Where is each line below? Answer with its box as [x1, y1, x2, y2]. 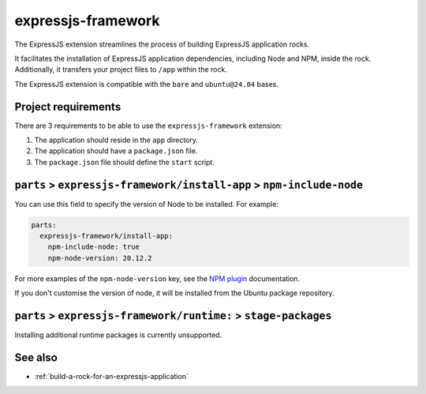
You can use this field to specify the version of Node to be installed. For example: [14, 199, 279, 208]
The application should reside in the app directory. [34, 135, 199, 145]
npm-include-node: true [47, 242, 140, 252]
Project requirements [14, 99, 121, 114]
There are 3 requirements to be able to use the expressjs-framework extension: [14, 121, 283, 130]
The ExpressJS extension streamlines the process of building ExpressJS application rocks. [14, 39, 310, 49]
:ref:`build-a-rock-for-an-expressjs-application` [34, 372, 189, 381]
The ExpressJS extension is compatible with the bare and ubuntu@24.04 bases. [14, 79, 279, 88]
